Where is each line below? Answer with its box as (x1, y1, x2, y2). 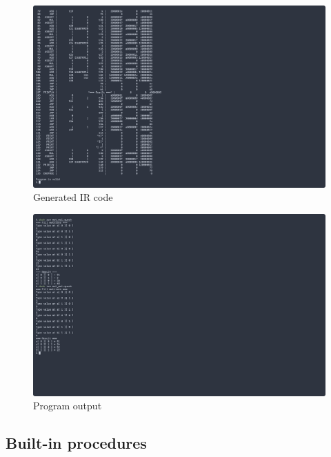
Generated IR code (33, 190, 113, 204)
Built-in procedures (6, 432, 147, 454)
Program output (33, 398, 102, 413)
